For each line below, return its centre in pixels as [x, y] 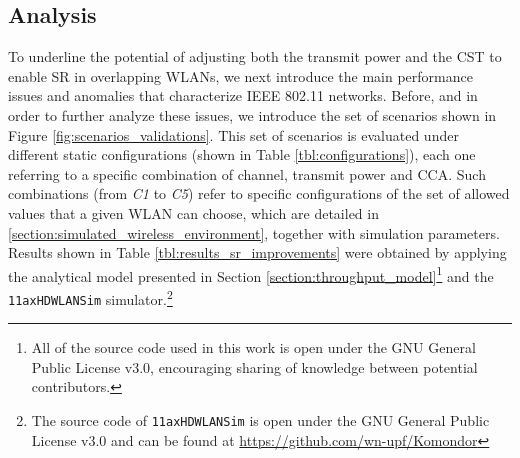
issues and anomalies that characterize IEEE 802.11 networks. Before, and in [243, 95]
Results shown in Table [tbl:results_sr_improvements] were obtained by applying [257, 252]
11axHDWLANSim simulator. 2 [90, 297]
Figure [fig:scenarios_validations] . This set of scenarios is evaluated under [233, 134]
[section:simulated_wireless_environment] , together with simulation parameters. [254, 232]
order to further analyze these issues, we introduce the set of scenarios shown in [252, 114]
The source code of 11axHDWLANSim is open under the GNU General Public [260, 420]
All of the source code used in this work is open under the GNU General [253, 347]
